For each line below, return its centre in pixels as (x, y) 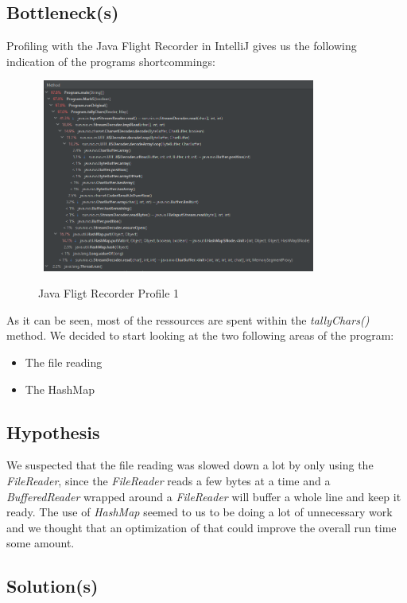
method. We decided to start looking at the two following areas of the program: (200, 335)
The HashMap (60, 389)
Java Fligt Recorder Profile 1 (109, 293)
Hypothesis (53, 432)
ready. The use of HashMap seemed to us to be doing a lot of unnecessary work (200, 512)
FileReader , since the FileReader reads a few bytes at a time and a (169, 480)
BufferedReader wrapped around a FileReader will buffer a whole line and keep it (204, 496)
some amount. (41, 543)
